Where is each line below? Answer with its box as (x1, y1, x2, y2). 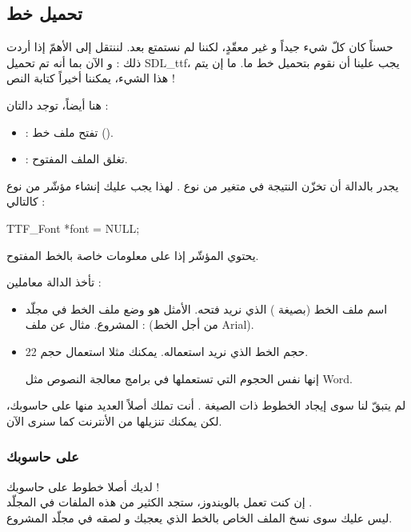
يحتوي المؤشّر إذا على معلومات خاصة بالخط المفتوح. (6, 246, 259, 263)
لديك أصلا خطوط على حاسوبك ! (6, 478, 160, 494)
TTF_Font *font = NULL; (6, 219, 140, 236)
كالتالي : (6, 193, 46, 210)
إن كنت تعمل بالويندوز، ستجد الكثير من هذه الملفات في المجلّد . (6, 494, 313, 510)
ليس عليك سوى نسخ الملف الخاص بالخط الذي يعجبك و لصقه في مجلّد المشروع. (6, 509, 393, 526)
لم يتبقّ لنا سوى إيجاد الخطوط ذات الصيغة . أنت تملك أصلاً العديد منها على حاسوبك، (6, 397, 406, 414)
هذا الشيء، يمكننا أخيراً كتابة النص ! (6, 70, 175, 86)
